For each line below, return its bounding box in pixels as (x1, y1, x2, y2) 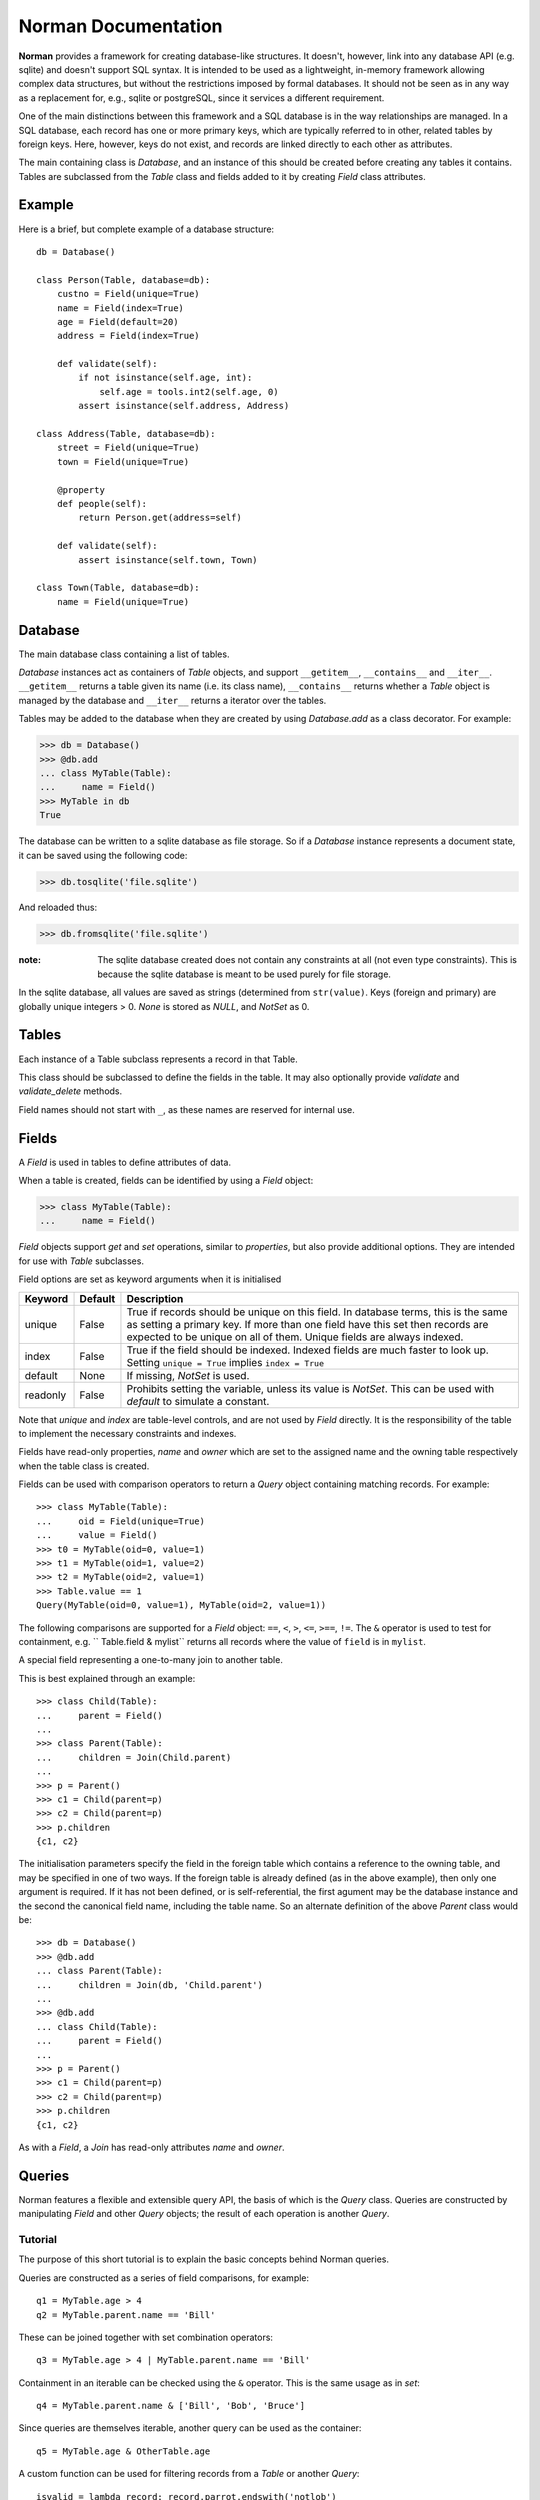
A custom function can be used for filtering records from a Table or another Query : (18, 2468, 360, 2480)
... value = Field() (36, 1530, 158, 1541)
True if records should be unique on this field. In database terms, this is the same (126, 1305, 509, 1319)
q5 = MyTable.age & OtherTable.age (36, 2445, 211, 2457)
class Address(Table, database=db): (36, 428, 216, 440)
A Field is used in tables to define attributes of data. (18, 1156, 232, 1168)
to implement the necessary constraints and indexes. (18, 1427, 237, 1439)
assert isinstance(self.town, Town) (78, 554, 259, 565)
